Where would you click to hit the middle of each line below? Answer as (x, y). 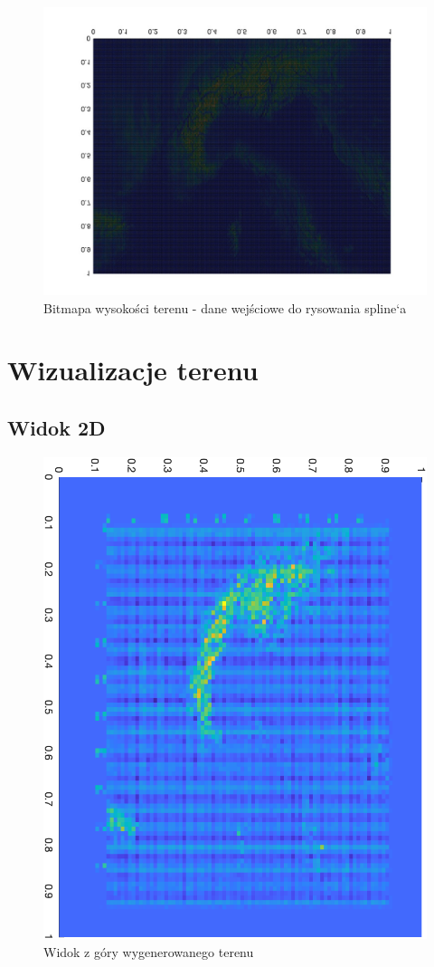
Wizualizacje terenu (133, 370)
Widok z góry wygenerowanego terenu (149, 951)
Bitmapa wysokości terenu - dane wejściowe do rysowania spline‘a (225, 307)
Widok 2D (57, 427)
